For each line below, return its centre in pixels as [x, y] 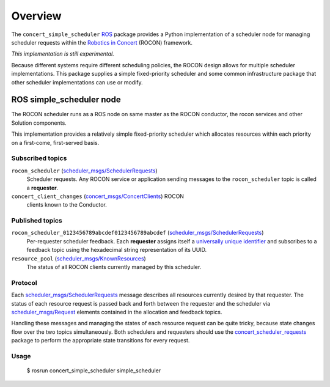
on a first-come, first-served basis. [55, 142]
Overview [36, 16]
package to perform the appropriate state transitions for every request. [101, 341]
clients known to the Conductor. [67, 205]
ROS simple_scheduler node [66, 100]
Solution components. [39, 123]
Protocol [24, 282]
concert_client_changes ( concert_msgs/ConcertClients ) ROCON [98, 196]
